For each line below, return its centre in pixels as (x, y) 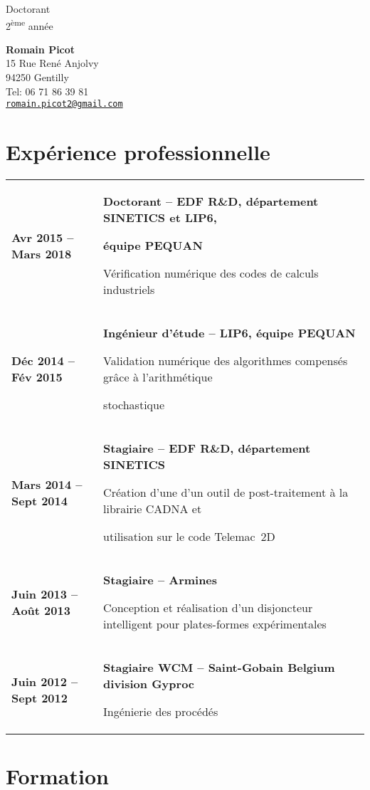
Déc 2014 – (43, 360)
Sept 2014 (39, 500)
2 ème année (30, 24)
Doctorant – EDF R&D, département (211, 201)
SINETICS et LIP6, (160, 217)
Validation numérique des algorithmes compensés (226, 360)
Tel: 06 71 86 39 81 (47, 91)
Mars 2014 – (47, 484)
